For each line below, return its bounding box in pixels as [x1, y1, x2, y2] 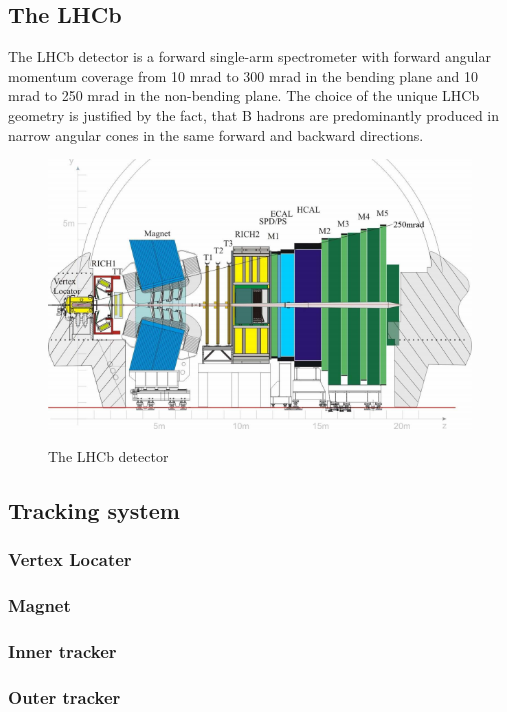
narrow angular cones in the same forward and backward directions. [8, 124, 424, 145]
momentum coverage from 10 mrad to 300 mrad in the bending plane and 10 [8, 65, 478, 86]
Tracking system [8, 495, 180, 526]
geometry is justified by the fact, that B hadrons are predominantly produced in [8, 104, 500, 125]
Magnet [8, 593, 71, 618]
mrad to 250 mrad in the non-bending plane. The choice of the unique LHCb [8, 85, 480, 106]
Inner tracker [8, 639, 117, 664]
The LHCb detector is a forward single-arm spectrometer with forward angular [8, 46, 491, 67]
